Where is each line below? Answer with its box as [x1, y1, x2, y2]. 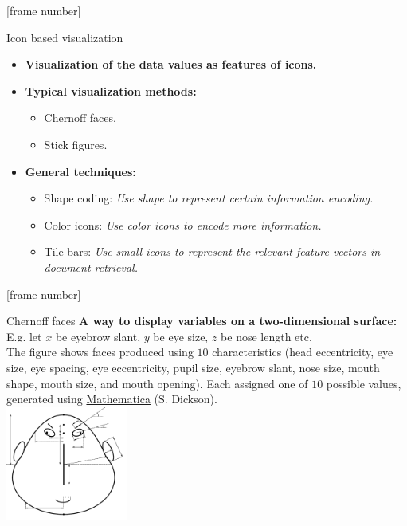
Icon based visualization [6, 29, 123, 45]
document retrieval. [44, 258, 138, 275]
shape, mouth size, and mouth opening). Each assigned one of [6, 375, 308, 391]
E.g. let [6, 328, 42, 344]
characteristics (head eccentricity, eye [212, 343, 393, 360]
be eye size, [153, 328, 209, 344]
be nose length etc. [221, 328, 312, 344]
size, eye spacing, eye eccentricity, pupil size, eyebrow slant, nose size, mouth [6, 359, 380, 375]
